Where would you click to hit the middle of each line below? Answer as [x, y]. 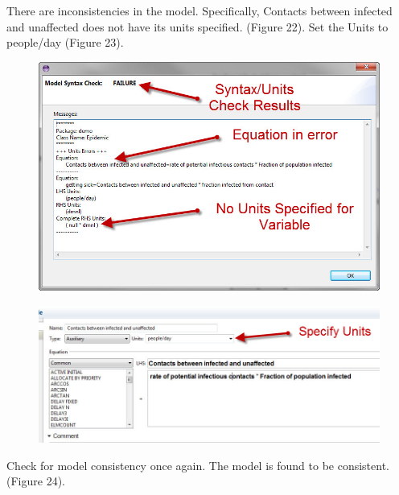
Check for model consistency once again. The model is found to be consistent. [198, 465]
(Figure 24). [36, 481]
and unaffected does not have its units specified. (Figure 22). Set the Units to [197, 26]
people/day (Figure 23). [65, 42]
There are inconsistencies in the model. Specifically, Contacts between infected [199, 10]
